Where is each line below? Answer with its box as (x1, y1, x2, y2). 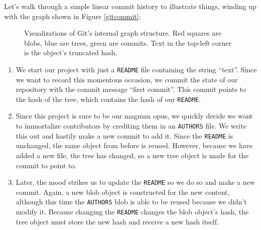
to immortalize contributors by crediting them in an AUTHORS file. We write (16, 121, 246, 131)
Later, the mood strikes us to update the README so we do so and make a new (16, 177, 255, 187)
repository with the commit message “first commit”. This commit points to (16, 84, 246, 94)
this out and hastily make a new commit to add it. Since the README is (16, 130, 233, 141)
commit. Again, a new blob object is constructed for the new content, (16, 186, 230, 197)
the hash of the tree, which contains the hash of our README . (16, 93, 201, 104)
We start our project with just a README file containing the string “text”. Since (16, 64, 257, 74)
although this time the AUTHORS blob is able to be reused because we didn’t (16, 196, 247, 207)
